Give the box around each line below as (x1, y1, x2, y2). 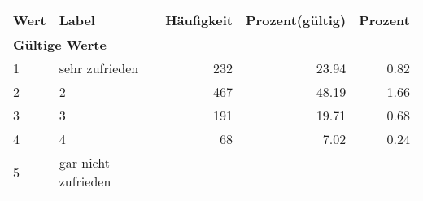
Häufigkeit (165, 11, 233, 29)
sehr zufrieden (59, 59, 139, 77)
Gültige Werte (13, 35, 107, 54)
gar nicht (59, 153, 110, 172)
